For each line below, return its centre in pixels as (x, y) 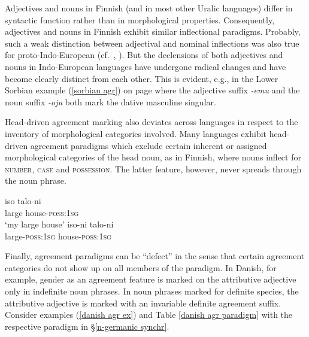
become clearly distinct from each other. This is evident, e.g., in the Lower (142, 78)
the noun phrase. (36, 180)
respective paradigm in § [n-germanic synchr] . (87, 326)
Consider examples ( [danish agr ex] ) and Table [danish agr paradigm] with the (149, 315)
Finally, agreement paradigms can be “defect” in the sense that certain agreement (155, 256)
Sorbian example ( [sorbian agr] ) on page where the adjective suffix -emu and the (152, 90)
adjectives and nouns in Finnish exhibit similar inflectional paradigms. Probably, (153, 31)
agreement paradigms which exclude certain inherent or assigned (149, 145)
